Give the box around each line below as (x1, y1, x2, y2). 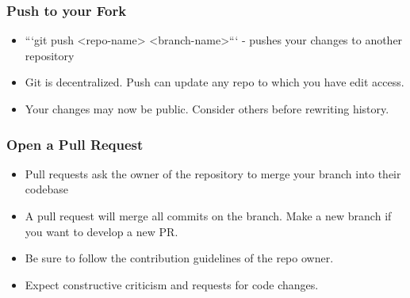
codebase (25, 181, 68, 197)
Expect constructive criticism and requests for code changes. (25, 276, 319, 292)
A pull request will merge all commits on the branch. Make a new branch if (25, 208, 392, 223)
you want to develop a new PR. (25, 223, 178, 239)
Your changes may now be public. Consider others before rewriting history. (25, 101, 389, 117)
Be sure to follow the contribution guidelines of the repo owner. (25, 250, 334, 266)
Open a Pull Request (6, 134, 144, 154)
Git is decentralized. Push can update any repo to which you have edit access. (25, 74, 404, 90)
